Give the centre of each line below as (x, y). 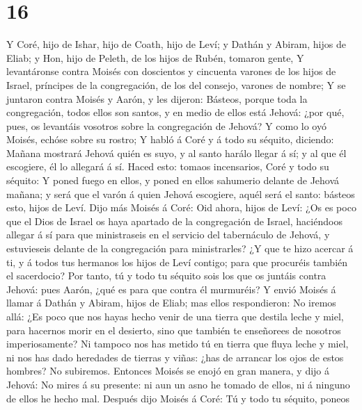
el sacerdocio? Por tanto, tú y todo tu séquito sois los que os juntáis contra (166, 276)
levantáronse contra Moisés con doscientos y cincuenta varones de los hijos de (171, 71)
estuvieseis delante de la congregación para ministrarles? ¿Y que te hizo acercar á (180, 248)
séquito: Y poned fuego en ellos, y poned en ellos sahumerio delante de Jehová (173, 180)
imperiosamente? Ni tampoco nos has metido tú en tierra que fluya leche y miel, (178, 344)
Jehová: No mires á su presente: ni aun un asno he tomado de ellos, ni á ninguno (178, 384)
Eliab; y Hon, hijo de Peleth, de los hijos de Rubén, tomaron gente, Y (155, 57)
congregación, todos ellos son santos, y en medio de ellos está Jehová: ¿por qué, (175, 112)
